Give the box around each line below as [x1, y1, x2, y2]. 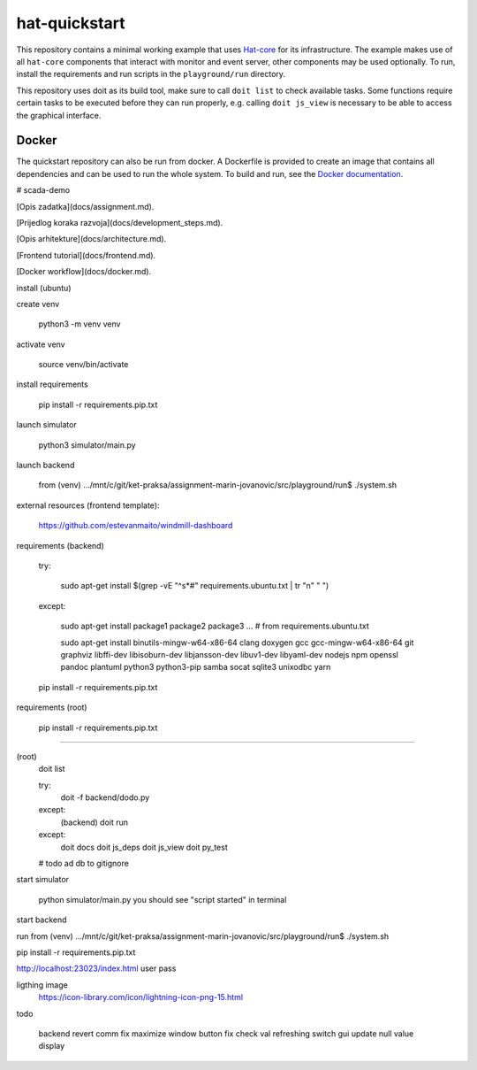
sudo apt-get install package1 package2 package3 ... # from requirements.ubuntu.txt [60, 620, 370, 632]
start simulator [16, 874, 70, 885]
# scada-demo [16, 185, 71, 196]
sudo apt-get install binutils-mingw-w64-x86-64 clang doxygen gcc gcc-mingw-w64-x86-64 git [60, 637, 414, 648]
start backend [16, 914, 67, 925]
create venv [16, 298, 60, 309]
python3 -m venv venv [38, 319, 121, 329]
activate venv [16, 339, 65, 350]
